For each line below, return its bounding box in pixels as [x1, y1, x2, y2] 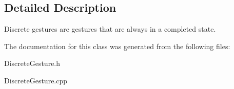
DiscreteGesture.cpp [4, 75, 68, 85]
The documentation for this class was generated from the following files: [4, 40, 230, 51]
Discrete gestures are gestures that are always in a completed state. [4, 24, 216, 34]
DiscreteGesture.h [4, 58, 61, 69]
